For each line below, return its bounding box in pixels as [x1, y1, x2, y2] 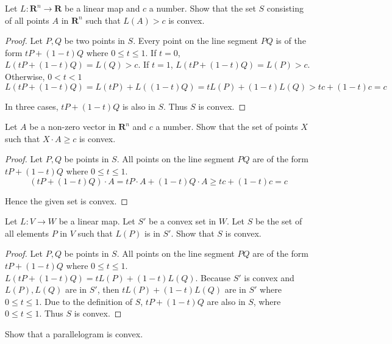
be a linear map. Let [59, 215, 135, 228]
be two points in [64, 34, 125, 47]
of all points [5, 13, 49, 26]
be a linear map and [65, 2, 140, 14]
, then [97, 283, 119, 296]
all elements [5, 226, 49, 239]
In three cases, [5, 99, 59, 112]
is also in [122, 99, 155, 112]
